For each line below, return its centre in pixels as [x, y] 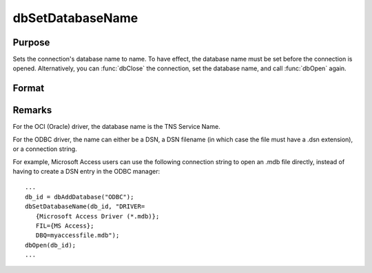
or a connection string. [45, 149]
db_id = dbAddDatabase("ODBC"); [80, 197]
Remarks [32, 110]
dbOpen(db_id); [51, 245]
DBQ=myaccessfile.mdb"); [77, 235]
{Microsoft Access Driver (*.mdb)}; [97, 216]
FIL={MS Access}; [65, 225]
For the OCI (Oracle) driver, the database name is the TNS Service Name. [116, 127]
